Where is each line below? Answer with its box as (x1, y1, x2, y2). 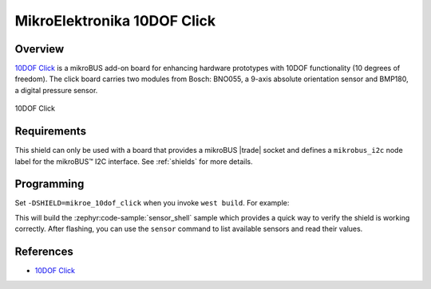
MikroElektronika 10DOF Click (14, 12, 216, 29)
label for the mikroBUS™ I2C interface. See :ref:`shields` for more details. (14, 156, 253, 166)
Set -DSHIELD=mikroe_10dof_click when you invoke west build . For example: (14, 198, 290, 208)
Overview (14, 42, 65, 56)
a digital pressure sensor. (14, 85, 98, 95)
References (14, 245, 73, 259)
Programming (14, 178, 85, 191)
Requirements (14, 124, 87, 139)
